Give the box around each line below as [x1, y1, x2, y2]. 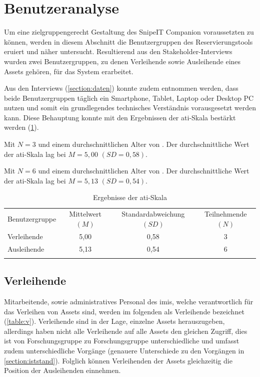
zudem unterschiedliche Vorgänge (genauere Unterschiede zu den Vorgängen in [4, 345, 244, 356]
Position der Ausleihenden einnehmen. [4, 365, 121, 375]
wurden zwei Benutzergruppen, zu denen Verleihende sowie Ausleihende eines [4, 56, 241, 66]
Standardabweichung [121, 209, 185, 219]
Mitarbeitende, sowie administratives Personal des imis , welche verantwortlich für [4, 296, 253, 307]
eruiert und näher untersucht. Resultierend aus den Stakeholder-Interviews [4, 46, 232, 57]
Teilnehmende [204, 209, 247, 219]
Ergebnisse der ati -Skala [93, 192, 167, 203]
